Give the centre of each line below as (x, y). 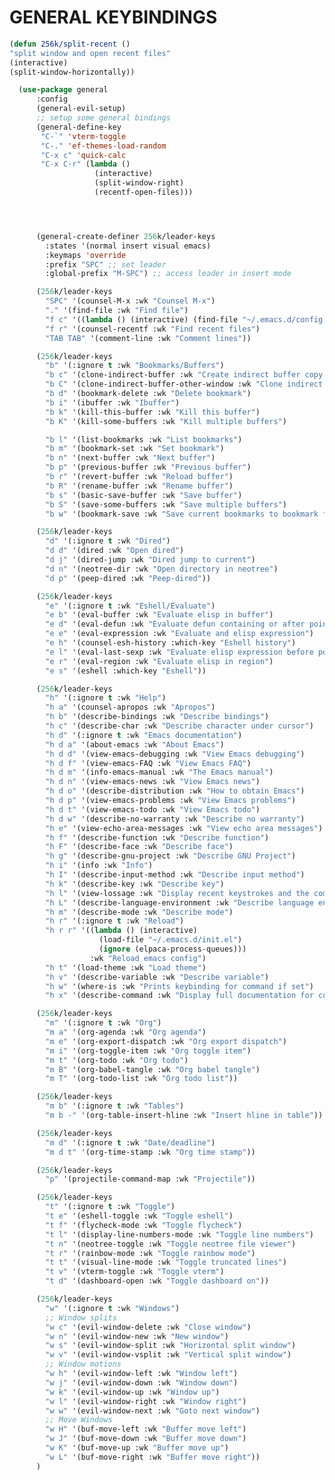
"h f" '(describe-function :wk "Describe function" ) (157, 837)
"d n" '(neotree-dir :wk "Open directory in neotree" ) (162, 569)
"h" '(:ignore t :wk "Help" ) (106, 698)
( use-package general (63, 90)
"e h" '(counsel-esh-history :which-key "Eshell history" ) (171, 643)
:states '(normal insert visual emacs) (128, 246)
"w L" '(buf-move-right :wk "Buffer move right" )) (153, 1457)
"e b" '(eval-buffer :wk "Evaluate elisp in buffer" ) (159, 615)
